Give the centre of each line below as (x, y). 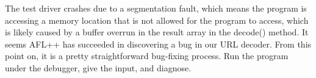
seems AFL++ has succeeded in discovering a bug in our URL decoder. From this (158, 44)
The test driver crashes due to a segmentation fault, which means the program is (156, 8)
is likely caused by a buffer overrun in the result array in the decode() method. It (157, 32)
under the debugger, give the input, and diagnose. (98, 67)
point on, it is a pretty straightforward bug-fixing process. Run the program (147, 56)
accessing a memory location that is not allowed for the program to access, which (157, 20)
